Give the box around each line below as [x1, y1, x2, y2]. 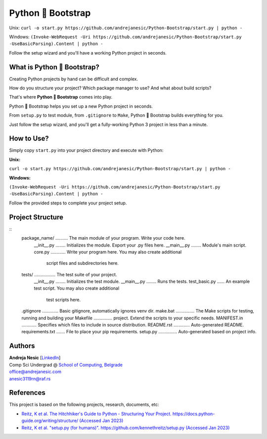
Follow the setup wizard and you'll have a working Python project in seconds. [9, 50, 167, 56]
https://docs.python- [172, 411, 215, 417]
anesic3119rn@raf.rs [9, 376, 51, 381]
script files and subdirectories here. [46, 260, 119, 266]
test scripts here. [46, 297, 81, 303]
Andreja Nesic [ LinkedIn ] [9, 355, 61, 361]
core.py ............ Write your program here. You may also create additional [34, 249, 182, 255]
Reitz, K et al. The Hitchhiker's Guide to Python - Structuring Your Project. [21, 411, 172, 417]
